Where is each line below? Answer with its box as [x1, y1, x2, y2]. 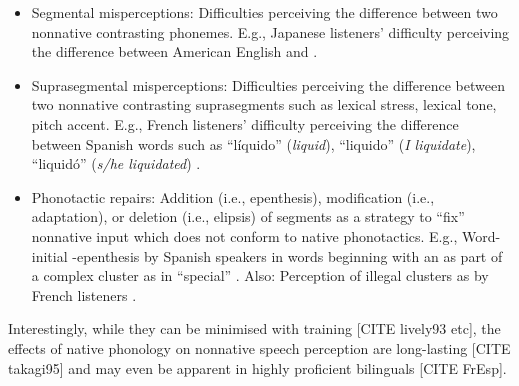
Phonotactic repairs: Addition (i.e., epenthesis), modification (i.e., [31, 186, 435, 207]
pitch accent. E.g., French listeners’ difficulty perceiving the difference [31, 113, 459, 134]
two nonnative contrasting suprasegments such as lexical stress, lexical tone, [31, 94, 497, 115]
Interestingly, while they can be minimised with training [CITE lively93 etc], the [8, 318, 501, 339]
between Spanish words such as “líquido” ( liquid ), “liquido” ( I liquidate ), [31, 133, 476, 154]
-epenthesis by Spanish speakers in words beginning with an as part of [72, 245, 503, 266]
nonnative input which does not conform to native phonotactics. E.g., [31, 225, 458, 246]
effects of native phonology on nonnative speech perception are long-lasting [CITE [8, 337, 511, 358]
